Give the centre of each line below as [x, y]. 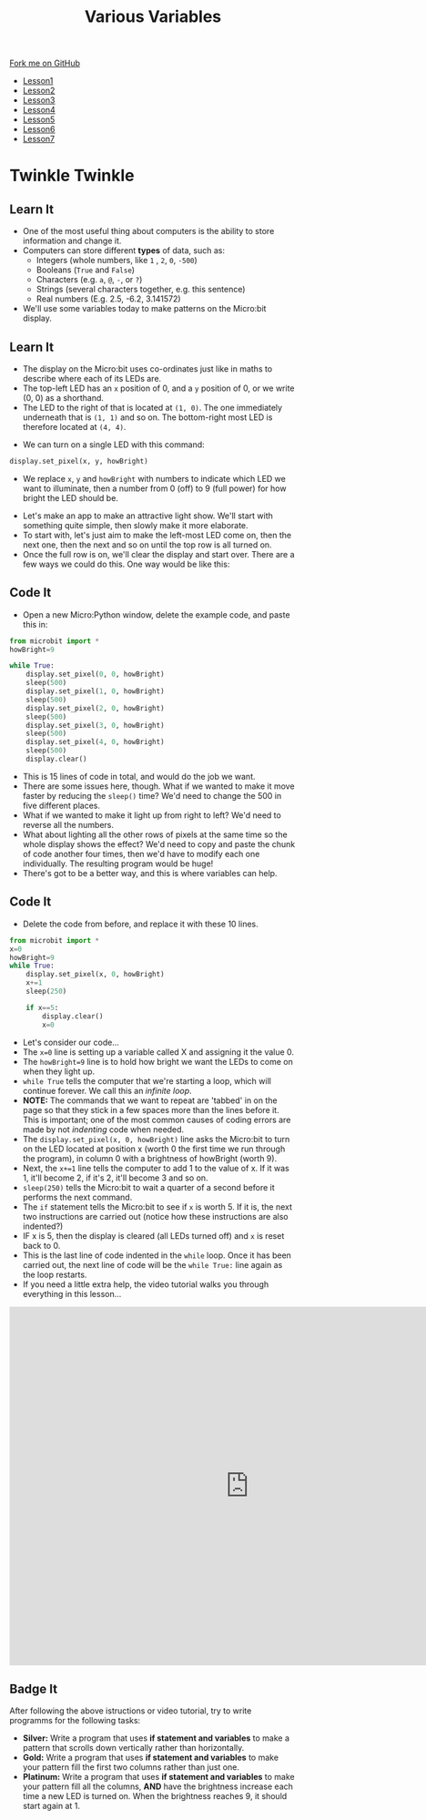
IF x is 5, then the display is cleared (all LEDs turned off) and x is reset [153, 1235]
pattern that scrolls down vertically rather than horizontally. [133, 1748]
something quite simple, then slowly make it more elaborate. [135, 525]
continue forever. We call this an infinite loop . [107, 1090]
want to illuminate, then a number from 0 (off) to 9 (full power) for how [154, 488]
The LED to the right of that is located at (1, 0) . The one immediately [152, 408]
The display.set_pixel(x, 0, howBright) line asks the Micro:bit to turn [156, 1139]
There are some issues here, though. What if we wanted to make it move [158, 786]
